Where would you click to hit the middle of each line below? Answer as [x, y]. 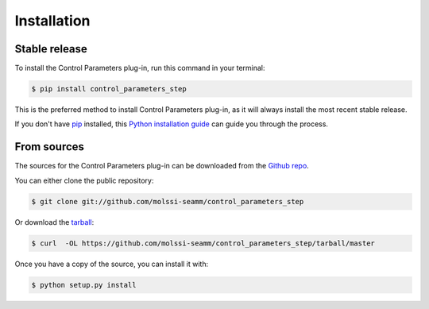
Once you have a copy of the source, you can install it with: [112, 264]
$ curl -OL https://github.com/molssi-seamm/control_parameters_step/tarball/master [203, 243]
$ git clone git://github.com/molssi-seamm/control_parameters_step [168, 201]
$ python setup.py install [84, 285]
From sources [50, 147]
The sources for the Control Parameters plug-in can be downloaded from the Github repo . [162, 166]
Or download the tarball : [54, 222]
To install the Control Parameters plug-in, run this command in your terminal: [140, 68]
